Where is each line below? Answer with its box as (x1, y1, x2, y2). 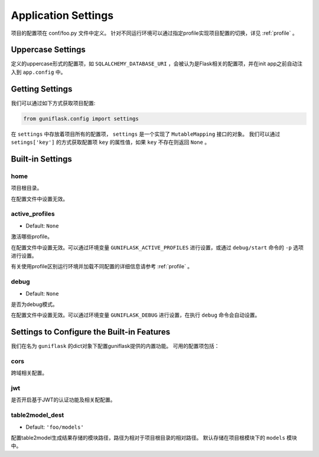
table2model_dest (11, 411, 64, 419)
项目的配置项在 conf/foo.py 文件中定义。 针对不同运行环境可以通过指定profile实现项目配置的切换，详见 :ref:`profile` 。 (11, 29, 298, 37)
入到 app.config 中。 (11, 68, 66, 75)
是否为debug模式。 (11, 301, 58, 308)
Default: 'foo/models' (25, 423, 84, 430)
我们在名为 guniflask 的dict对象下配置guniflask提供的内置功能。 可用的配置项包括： (11, 343, 220, 350)
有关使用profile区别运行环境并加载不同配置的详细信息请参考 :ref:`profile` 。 (11, 263, 193, 270)
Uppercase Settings (11, 45, 86, 55)
